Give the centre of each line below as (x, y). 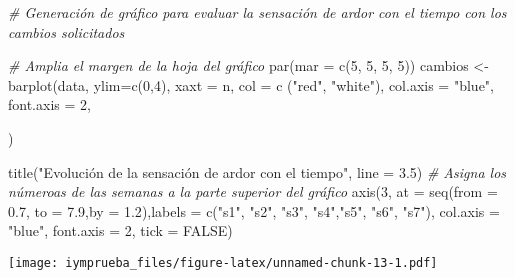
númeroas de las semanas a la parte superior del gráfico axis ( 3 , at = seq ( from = (253, 191)
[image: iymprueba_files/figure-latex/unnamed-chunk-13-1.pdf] (223, 262)
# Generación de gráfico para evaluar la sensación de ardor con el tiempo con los (257, 12)
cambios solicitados (66, 31)
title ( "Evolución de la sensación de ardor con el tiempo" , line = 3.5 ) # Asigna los (257, 171)
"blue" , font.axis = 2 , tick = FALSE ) (120, 230)
